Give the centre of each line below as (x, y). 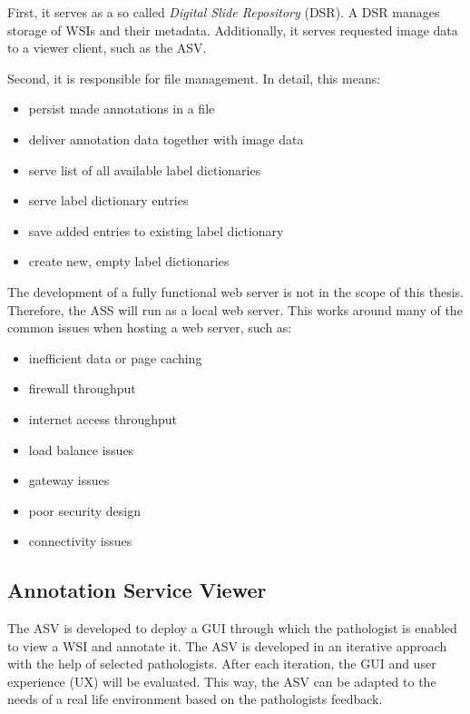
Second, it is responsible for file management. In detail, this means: (194, 78)
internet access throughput (103, 418)
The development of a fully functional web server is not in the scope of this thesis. (235, 291)
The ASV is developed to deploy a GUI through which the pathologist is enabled (232, 628)
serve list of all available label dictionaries (145, 169)
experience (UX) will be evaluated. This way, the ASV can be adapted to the (222, 681)
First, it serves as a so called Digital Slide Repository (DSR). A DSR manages (224, 12)
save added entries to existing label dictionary (156, 230)
